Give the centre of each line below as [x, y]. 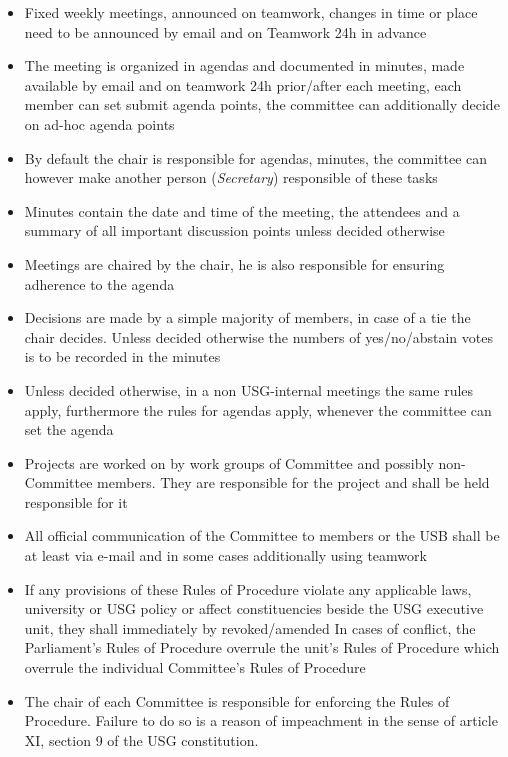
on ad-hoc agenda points [99, 123]
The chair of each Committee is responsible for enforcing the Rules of [237, 700]
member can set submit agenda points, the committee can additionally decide [262, 104]
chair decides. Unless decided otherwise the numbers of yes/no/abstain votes [258, 336]
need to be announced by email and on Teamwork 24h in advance [225, 31]
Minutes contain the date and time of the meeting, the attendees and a [242, 210]
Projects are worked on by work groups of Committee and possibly [229, 462]
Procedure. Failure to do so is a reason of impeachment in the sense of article [261, 720]
